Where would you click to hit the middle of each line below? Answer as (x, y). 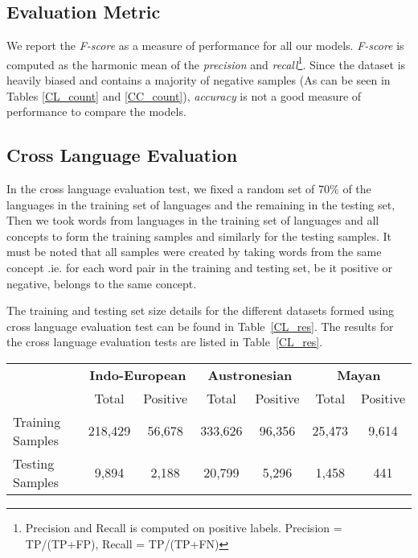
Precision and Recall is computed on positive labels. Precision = (184, 527)
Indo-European (138, 374)
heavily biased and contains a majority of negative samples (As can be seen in (199, 80)
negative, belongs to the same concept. (102, 283)
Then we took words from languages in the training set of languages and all (193, 220)
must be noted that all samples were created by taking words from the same (194, 252)
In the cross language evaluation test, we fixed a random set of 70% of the (189, 189)
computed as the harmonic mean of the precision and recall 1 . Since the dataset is (206, 63)
